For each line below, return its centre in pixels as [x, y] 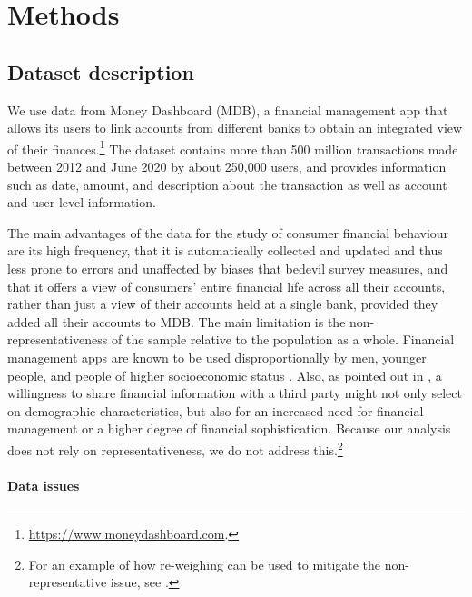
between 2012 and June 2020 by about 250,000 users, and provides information [227, 167]
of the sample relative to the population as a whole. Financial [283, 339]
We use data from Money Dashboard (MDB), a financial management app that [228, 109]
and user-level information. [82, 202]
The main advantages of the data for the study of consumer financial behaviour [228, 232]
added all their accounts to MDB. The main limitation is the [177, 321]
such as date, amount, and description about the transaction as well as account [227, 184]
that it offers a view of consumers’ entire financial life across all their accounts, [226, 286]
